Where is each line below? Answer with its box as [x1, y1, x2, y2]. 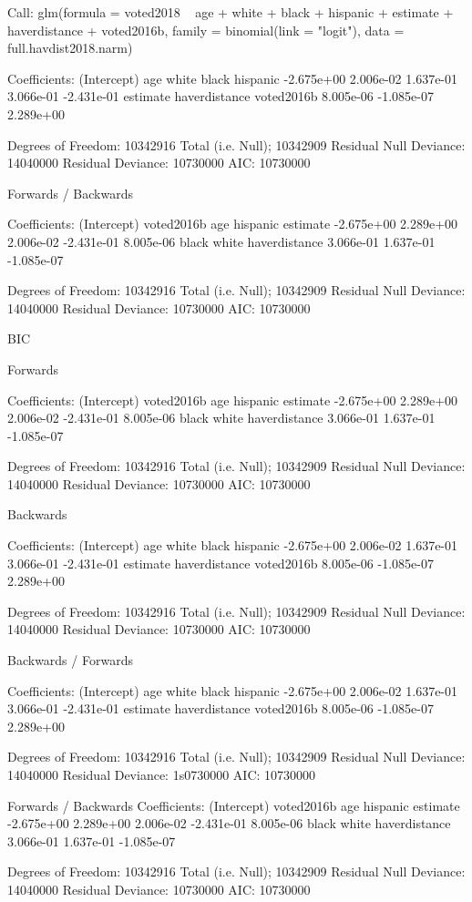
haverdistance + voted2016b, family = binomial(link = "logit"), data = [7, 20, 405, 39]
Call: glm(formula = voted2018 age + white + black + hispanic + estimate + [7, 3, 454, 21]
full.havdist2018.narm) [7, 38, 133, 57]
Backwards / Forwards [7, 651, 133, 670]
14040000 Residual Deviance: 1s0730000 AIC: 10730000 [7, 765, 316, 784]
